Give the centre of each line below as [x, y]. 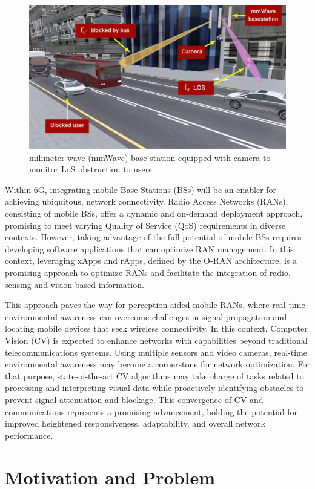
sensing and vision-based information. [75, 284]
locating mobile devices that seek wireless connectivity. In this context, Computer [156, 328]
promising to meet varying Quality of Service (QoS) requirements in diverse [145, 225]
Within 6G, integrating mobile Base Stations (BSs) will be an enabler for [141, 189]
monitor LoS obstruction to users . [93, 169]
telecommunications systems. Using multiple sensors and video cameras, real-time [156, 352]
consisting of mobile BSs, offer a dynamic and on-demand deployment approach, [154, 213]
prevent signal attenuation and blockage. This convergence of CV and [134, 399]
